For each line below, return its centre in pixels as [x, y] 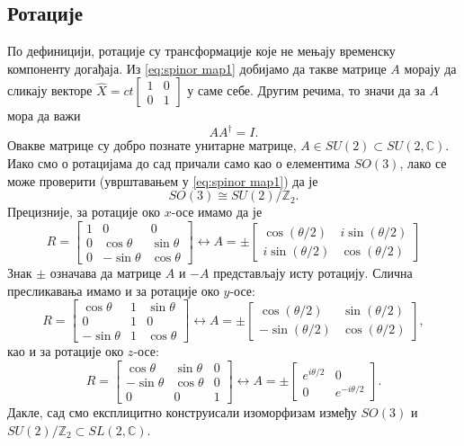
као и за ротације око [66, 351]
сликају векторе [50, 90]
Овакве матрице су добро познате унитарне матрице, [152, 145]
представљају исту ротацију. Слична [313, 272]
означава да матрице [106, 272]
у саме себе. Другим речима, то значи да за [306, 90]
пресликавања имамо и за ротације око [113, 290]
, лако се [423, 163]
